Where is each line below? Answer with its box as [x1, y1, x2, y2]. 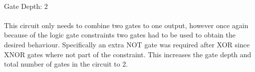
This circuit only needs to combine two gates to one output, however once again [4, 20, 249, 30]
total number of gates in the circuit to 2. [4, 59, 128, 69]
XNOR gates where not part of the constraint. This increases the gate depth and [4, 49, 252, 59]
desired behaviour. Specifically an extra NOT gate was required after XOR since [4, 39, 250, 49]
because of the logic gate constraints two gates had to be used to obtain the [4, 30, 236, 40]
